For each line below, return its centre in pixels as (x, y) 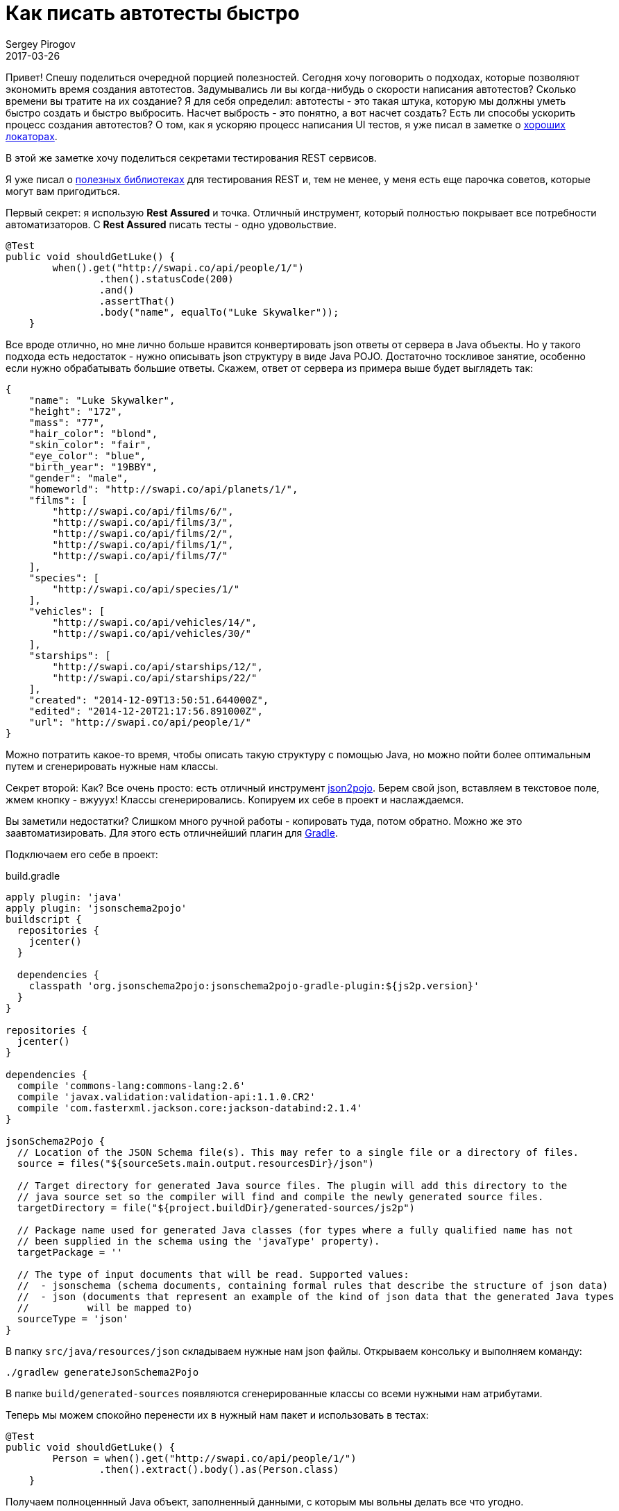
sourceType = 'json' (73, 1318)
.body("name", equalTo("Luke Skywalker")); (219, 312)
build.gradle (33, 876)
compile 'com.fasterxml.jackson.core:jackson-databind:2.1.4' (190, 1108)
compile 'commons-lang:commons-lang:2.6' (131, 1085)
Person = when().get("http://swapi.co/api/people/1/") (204, 1458)
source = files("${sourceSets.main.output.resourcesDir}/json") (196, 1163)
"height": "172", (76, 411)
